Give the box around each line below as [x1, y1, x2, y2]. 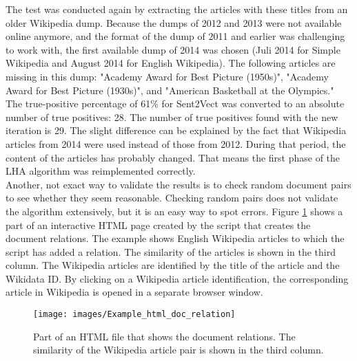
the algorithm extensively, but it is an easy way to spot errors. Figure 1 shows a [6, 204, 343, 218]
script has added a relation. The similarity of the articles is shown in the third [6, 244, 336, 259]
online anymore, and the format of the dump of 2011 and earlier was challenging [6, 29, 345, 43]
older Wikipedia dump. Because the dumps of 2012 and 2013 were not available [6, 15, 342, 30]
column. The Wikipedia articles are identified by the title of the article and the [6, 258, 340, 272]
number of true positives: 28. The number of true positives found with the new [6, 109, 338, 124]
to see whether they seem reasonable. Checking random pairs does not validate [6, 190, 338, 205]
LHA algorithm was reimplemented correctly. [6, 164, 196, 178]
